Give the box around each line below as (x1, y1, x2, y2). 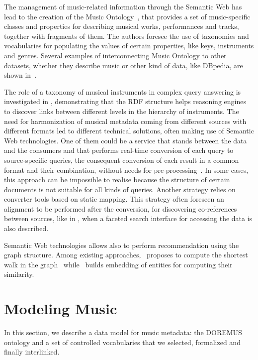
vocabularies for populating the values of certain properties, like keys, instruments (4, 40, 254, 51)
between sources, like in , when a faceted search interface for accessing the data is (4, 213, 253, 224)
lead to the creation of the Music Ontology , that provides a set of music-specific (4, 11, 251, 21)
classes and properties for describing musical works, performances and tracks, (4, 21, 239, 31)
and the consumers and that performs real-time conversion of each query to (4, 145, 234, 155)
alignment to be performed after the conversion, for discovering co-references (4, 203, 237, 214)
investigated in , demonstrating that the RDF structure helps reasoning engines (4, 96, 246, 107)
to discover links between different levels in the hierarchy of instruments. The (4, 106, 239, 116)
